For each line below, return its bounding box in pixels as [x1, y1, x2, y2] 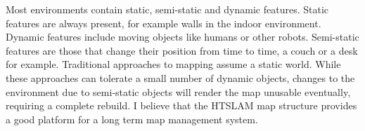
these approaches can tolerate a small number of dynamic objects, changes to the [6, 70, 355, 85]
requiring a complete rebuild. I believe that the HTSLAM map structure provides [6, 98, 357, 113]
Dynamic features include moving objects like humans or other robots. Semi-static [6, 29, 359, 44]
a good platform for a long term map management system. [6, 111, 258, 126]
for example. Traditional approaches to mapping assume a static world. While [6, 57, 341, 71]
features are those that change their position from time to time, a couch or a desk [6, 43, 358, 57]
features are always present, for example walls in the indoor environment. [6, 15, 321, 30]
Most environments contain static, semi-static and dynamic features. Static [6, 2, 329, 16]
